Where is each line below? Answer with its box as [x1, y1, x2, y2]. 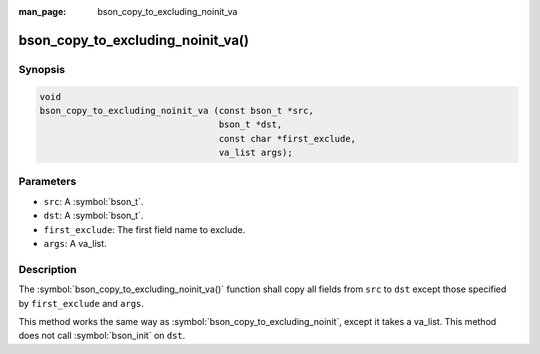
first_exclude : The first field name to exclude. [43, 223, 246, 235]
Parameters [18, 175, 77, 189]
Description [18, 262, 77, 276]
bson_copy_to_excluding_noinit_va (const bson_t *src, [39, 105, 314, 116]
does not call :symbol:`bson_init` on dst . [18, 330, 186, 342]
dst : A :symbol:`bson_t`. [43, 210, 144, 222]
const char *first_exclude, [218, 133, 357, 144]
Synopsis [18, 62, 65, 76]
